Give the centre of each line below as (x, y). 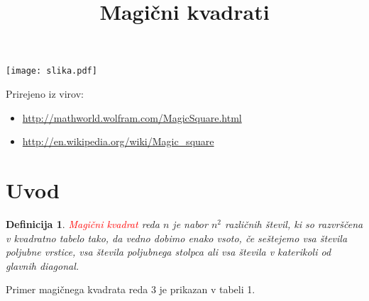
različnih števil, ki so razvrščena (294, 223)
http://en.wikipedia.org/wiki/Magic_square (118, 141)
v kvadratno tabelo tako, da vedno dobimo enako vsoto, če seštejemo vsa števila (177, 238)
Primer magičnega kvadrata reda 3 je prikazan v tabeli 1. (131, 289)
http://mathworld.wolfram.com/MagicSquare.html (132, 117)
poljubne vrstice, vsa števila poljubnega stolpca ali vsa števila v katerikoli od (169, 252)
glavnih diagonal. (43, 265)
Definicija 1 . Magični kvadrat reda (83, 223)
